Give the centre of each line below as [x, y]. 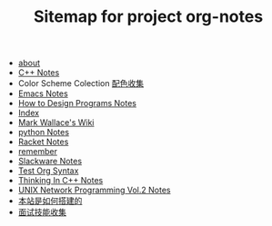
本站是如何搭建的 [50, 201]
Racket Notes [43, 142]
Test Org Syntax [48, 171]
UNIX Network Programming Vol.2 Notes [94, 190]
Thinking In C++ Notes [60, 181]
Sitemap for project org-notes [148, 17]
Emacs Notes [43, 93]
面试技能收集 [42, 212]
